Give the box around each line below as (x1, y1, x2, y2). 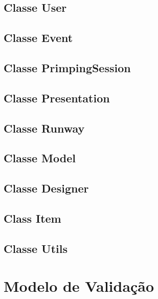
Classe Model (4, 150, 76, 166)
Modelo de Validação (4, 275, 154, 296)
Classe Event (4, 30, 73, 46)
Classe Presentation (4, 90, 110, 105)
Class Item (4, 210, 61, 226)
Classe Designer (4, 180, 89, 196)
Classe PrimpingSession (4, 59, 131, 75)
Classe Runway (4, 120, 85, 136)
